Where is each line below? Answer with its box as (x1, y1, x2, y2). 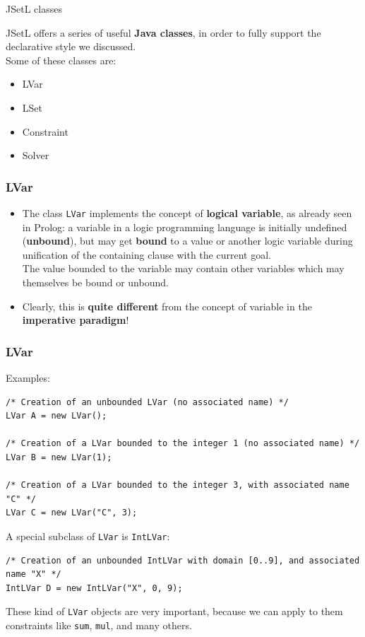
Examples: (6, 370, 50, 385)
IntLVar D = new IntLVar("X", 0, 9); (6, 583, 183, 593)
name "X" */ (6, 569, 61, 580)
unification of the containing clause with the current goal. (22, 247, 271, 262)
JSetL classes (6, 1, 62, 16)
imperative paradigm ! (22, 312, 129, 327)
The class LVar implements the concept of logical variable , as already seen (22, 205, 352, 220)
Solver (22, 148, 49, 163)
